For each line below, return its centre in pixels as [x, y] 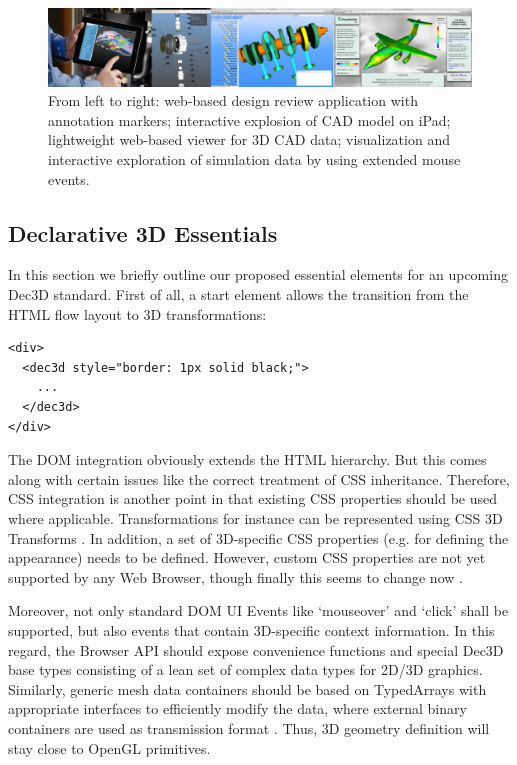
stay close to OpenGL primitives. [109, 747]
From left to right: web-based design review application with [233, 100]
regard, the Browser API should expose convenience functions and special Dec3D [256, 649]
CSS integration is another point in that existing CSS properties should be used [253, 498]
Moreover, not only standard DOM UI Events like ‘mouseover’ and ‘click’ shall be [258, 610]
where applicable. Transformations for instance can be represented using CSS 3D [255, 517]
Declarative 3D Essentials [143, 232]
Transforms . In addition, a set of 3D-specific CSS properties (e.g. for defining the [258, 537]
